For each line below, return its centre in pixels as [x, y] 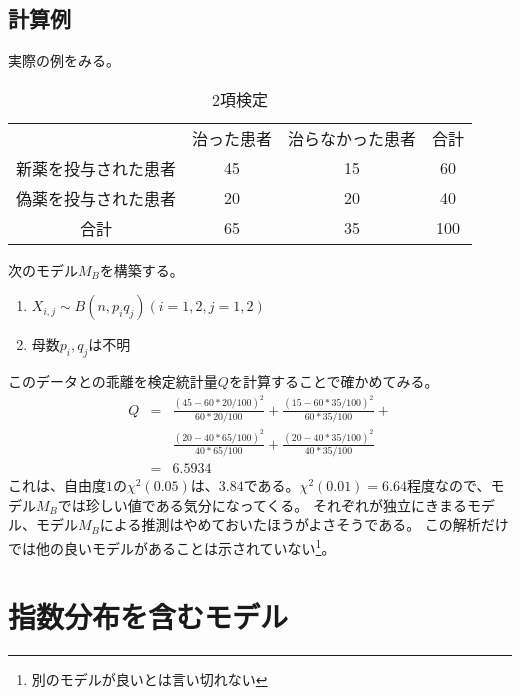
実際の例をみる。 [64, 60]
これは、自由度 [57, 485]
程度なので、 [449, 485]
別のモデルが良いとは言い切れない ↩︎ [149, 679]
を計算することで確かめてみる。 [333, 381]
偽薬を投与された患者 [96, 198]
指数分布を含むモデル [148, 616]
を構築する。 [141, 269]
